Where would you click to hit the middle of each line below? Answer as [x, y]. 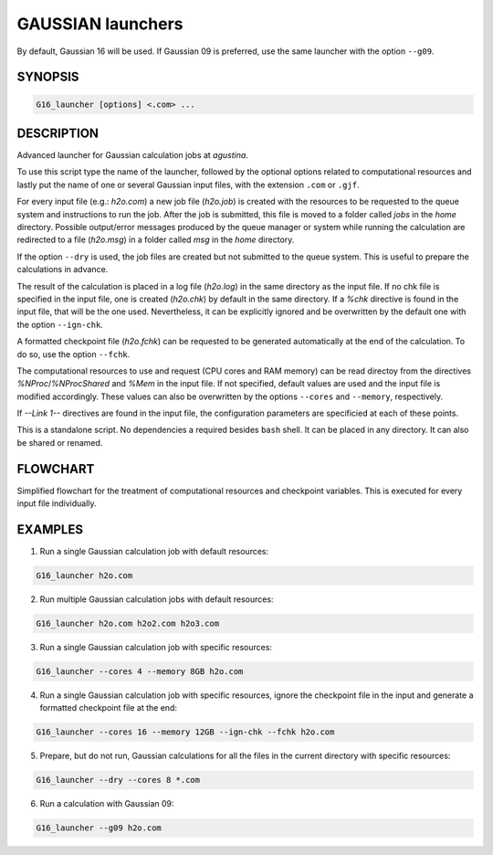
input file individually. [57, 503]
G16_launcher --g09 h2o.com [99, 828]
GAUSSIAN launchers [100, 24]
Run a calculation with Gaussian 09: [107, 804]
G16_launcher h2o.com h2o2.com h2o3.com [127, 624]
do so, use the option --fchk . [73, 354]
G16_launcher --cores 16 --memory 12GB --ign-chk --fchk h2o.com [185, 732]
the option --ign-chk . [60, 324]
